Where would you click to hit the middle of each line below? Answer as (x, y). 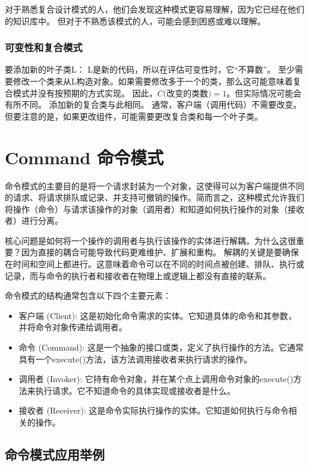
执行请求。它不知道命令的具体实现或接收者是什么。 (135, 390)
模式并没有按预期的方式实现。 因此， (85, 93)
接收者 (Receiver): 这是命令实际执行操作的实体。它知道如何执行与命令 (154, 410)
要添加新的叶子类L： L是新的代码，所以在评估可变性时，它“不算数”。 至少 (150, 69)
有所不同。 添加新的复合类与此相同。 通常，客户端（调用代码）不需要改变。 (153, 104)
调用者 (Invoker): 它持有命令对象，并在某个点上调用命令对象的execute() (156, 379)
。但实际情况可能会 (264, 93)
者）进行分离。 (34, 221)
